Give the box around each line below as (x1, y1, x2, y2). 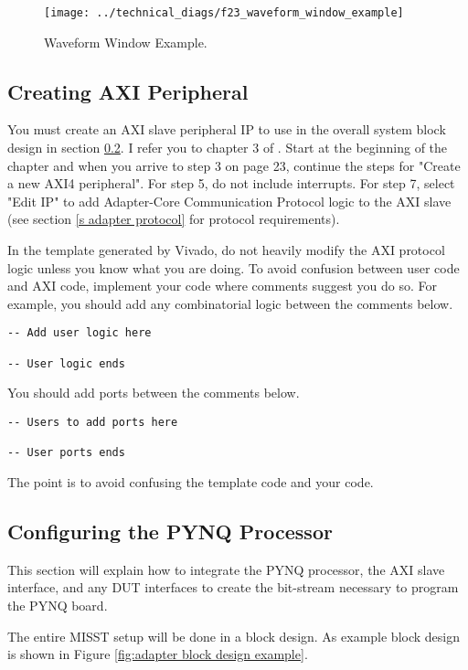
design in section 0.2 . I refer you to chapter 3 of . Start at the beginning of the (7, 138, 448, 157)
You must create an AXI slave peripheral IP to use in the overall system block (7, 120, 446, 139)
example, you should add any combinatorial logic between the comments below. (7, 293, 453, 313)
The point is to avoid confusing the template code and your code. (7, 472, 374, 491)
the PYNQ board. (7, 595, 108, 614)
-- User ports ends (7, 446, 125, 460)
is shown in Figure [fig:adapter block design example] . (7, 644, 308, 664)
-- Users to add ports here (7, 415, 178, 429)
